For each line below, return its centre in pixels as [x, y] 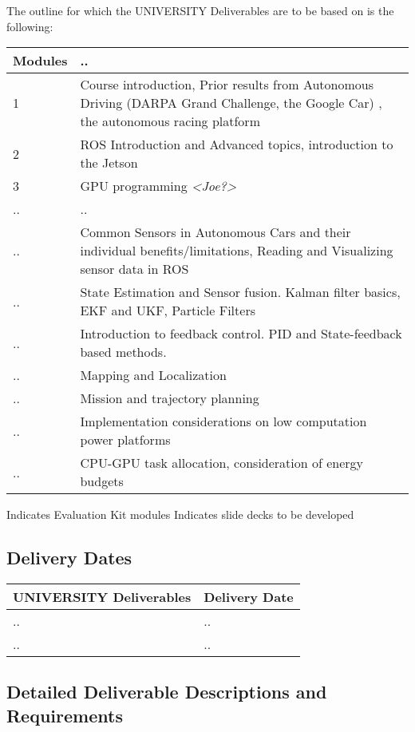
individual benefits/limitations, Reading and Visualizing [237, 251]
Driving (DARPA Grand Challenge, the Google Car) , [231, 103]
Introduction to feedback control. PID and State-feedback [241, 334]
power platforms [125, 440]
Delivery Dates [69, 558]
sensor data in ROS [134, 269]
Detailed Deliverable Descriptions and [167, 692]
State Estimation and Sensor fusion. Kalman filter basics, [240, 292]
